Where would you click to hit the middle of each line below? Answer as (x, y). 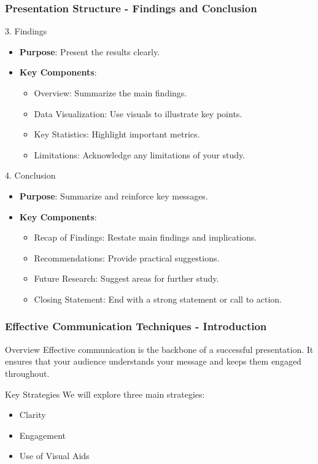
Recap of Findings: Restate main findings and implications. (145, 237)
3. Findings (26, 31)
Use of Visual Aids (54, 456)
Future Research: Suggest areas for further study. (126, 278)
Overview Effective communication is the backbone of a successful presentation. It (159, 349)
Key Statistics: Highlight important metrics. (117, 134)
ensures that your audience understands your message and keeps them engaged (153, 361)
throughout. (27, 373)
